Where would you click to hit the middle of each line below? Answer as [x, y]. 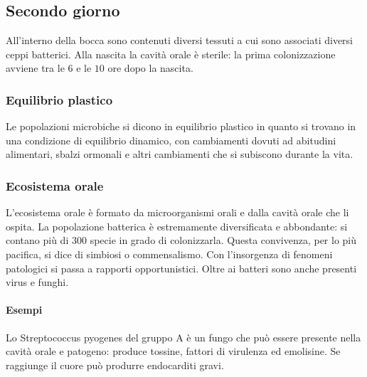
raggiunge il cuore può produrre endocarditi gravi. [115, 365]
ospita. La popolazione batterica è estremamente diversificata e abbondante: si [177, 226]
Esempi [24, 310]
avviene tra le [35, 68]
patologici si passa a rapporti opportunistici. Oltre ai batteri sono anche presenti [181, 268]
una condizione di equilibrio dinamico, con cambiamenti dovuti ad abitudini [171, 140]
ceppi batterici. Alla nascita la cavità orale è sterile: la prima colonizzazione [171, 54]
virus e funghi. [37, 282]
